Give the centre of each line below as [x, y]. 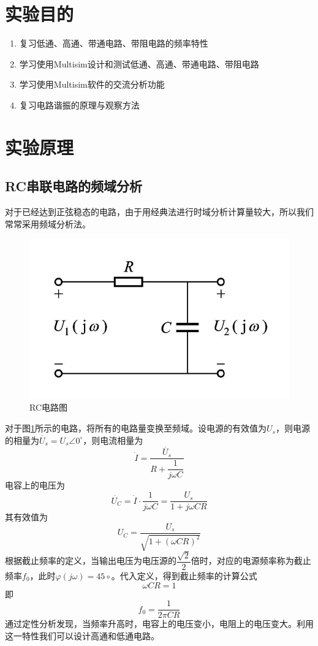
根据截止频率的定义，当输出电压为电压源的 [91, 560]
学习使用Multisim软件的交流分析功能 [92, 84]
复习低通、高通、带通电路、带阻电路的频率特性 [114, 43]
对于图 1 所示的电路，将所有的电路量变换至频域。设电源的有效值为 [136, 428]
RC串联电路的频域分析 [74, 186]
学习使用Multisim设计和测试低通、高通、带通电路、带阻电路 [139, 63]
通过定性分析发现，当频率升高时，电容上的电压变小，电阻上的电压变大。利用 [159, 624]
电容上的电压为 [35, 485]
